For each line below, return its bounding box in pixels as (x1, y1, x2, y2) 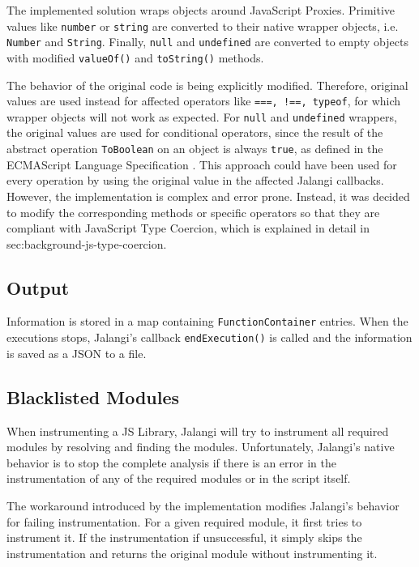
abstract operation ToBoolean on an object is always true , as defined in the (6, 140, 383, 157)
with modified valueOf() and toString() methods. (6, 49, 264, 66)
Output (6, 275, 70, 300)
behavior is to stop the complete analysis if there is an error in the (6, 454, 336, 471)
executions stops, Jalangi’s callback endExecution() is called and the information (6, 329, 413, 346)
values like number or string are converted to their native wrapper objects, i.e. (6, 17, 399, 34)
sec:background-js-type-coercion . (6, 235, 167, 252)
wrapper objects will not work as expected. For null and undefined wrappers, (6, 108, 397, 125)
